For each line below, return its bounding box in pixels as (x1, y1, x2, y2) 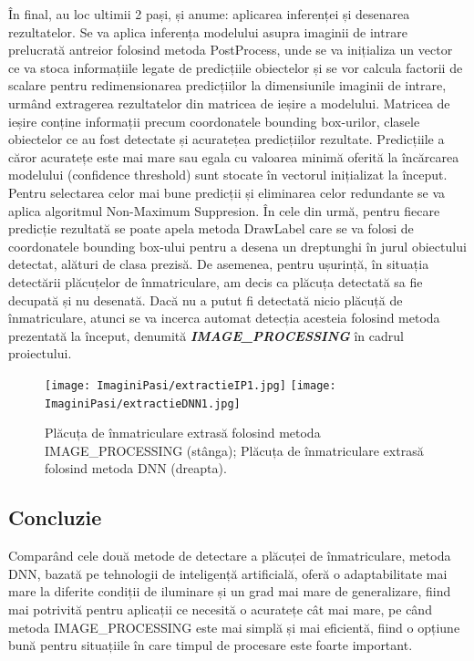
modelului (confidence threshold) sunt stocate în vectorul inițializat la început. (8, 165, 448, 184)
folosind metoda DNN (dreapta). (45, 459, 227, 478)
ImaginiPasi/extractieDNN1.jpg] (45, 397, 241, 410)
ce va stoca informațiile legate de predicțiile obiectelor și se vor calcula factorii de (8, 57, 463, 77)
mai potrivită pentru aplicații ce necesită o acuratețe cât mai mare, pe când (8, 599, 432, 618)
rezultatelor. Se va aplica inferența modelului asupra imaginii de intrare (8, 22, 407, 41)
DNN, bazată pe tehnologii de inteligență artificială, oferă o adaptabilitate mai (8, 563, 448, 583)
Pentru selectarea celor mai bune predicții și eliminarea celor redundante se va (8, 182, 445, 201)
